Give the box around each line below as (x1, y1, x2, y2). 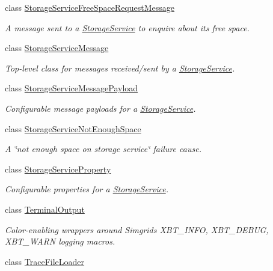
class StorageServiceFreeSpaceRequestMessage (5, 1, 175, 13)
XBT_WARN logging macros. (5, 235, 115, 248)
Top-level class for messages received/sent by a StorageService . (5, 61, 235, 74)
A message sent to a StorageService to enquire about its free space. (5, 21, 250, 34)
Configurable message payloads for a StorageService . (5, 102, 196, 114)
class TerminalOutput (5, 202, 85, 215)
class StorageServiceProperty (5, 162, 111, 175)
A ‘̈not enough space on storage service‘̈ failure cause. (5, 142, 201, 155)
